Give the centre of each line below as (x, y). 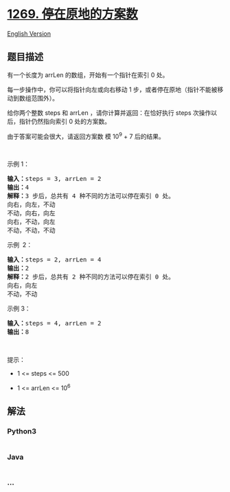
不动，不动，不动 (31, 231)
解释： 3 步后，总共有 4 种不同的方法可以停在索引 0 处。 (91, 196)
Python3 (22, 431)
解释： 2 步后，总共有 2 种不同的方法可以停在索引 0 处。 (91, 277)
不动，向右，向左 (31, 213)
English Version (29, 33)
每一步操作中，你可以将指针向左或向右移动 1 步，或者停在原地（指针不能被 (112, 89)
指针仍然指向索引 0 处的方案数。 (65, 121)
